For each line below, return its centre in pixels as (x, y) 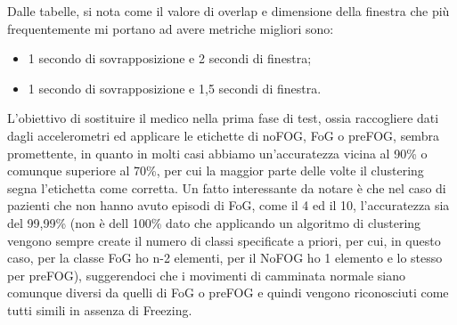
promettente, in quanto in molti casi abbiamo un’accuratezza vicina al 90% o (217, 153)
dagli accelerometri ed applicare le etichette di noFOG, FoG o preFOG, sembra (223, 135)
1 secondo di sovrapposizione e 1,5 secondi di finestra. (175, 88)
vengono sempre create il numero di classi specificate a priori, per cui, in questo (224, 240)
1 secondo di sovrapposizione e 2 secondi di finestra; (170, 58)
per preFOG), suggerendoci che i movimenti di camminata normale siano (207, 275)
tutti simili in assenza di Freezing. (100, 309)
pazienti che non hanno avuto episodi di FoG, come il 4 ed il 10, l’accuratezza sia (228, 205)
